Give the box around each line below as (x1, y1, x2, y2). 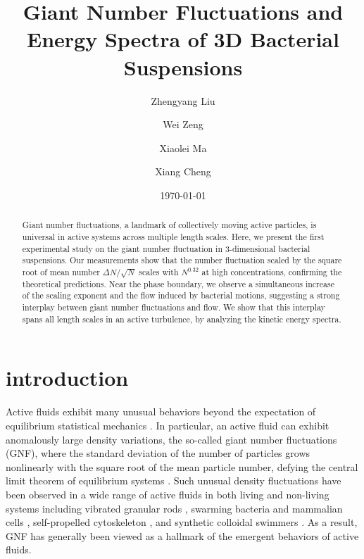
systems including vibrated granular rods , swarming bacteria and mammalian (6, 501, 343, 515)
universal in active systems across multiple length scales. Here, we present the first (22, 230, 325, 242)
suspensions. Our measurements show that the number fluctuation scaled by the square (22, 254, 342, 266)
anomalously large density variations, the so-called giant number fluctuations (6, 432, 337, 446)
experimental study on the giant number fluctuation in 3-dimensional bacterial (22, 242, 310, 254)
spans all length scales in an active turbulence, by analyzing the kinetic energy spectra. (22, 313, 341, 325)
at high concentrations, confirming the (201, 265, 342, 277)
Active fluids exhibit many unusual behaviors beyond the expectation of (6, 404, 316, 419)
